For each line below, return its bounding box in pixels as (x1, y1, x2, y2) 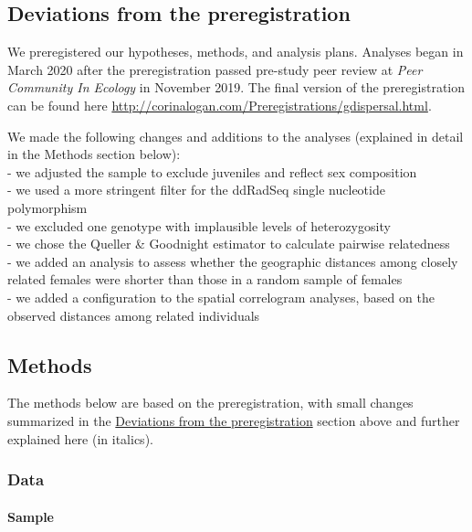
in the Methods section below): (7, 144, 181, 164)
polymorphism (7, 197, 88, 217)
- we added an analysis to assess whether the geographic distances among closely (7, 251, 458, 271)
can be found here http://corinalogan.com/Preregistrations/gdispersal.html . (7, 95, 432, 114)
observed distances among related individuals (7, 305, 260, 325)
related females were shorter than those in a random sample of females (7, 270, 403, 289)
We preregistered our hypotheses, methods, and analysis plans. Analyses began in (7, 42, 464, 61)
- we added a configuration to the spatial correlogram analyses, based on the (7, 287, 435, 306)
